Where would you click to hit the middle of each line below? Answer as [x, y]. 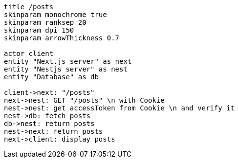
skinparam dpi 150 [39, 30]
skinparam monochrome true [55, 15]
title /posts [29, 7]
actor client [29, 54]
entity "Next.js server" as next [68, 61]
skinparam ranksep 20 [45, 22]
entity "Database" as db [51, 77]
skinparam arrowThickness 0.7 [62, 38]
